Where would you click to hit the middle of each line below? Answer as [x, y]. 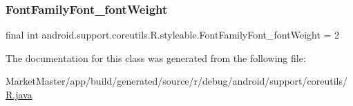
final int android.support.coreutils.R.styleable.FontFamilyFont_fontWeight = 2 [173, 35]
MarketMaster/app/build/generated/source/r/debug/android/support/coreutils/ [176, 81]
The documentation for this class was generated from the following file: [156, 57]
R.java [19, 94]
